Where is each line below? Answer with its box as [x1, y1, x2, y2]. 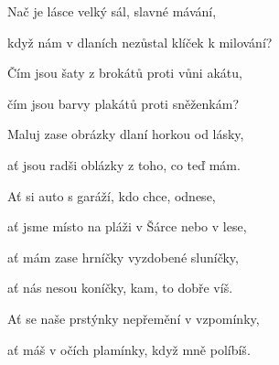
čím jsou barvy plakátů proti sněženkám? [7, 93, 240, 113]
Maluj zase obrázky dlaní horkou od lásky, [7, 124, 244, 144]
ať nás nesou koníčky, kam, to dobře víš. [7, 278, 233, 297]
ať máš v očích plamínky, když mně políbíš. [7, 339, 251, 359]
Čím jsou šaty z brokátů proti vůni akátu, [7, 63, 242, 82]
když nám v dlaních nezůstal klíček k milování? [7, 32, 273, 51]
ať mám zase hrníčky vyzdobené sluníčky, [7, 247, 239, 266]
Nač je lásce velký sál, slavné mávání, [7, 2, 217, 20]
